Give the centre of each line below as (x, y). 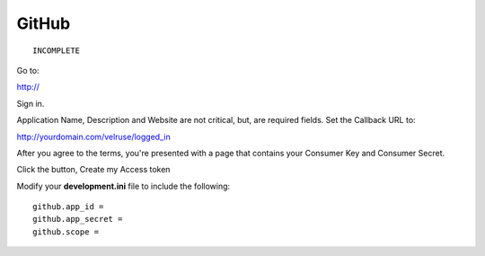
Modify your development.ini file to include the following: (123, 186)
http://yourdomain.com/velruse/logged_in (93, 137)
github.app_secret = (78, 219)
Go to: (28, 70)
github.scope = (66, 232)
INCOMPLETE (57, 50)
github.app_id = (68, 207)
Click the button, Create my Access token (93, 170)
